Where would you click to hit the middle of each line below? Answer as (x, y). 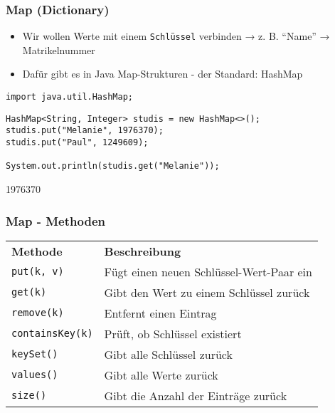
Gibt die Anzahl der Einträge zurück (196, 395)
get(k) (29, 292)
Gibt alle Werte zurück (161, 375)
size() (29, 396)
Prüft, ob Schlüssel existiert (173, 333)
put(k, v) (38, 272)
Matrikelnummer (59, 49)
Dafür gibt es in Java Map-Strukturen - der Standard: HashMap (163, 74)
